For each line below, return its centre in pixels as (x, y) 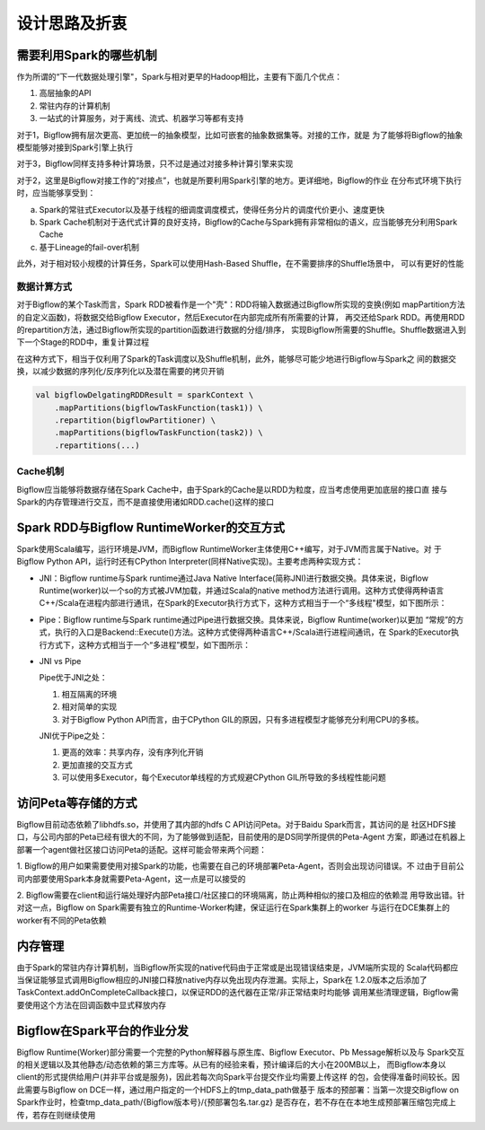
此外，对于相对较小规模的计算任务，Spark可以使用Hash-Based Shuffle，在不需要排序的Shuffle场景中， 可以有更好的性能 (240, 264)
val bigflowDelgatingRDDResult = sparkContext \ (145, 395)
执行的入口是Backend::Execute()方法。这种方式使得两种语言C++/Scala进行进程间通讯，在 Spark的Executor (253, 632)
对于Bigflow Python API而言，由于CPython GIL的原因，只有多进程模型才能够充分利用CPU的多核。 (242, 719)
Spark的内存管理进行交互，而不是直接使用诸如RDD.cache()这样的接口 (145, 502)
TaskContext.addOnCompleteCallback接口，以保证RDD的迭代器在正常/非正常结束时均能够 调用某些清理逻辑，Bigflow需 (238, 993)
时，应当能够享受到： (56, 193)
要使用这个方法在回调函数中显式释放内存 (91, 1004)
